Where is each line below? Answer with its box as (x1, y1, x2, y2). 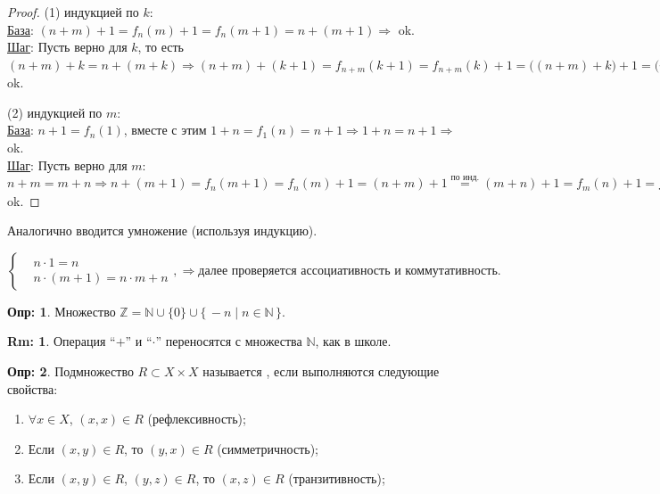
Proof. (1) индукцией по (7, 3, 139, 21)
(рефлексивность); (147, 409, 246, 428)
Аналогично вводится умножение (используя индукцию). (7, 221, 318, 240)
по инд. (450, 172, 480, 182)
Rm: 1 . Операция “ (7, 332, 116, 350)
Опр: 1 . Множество (7, 301, 116, 320)
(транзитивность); (288, 469, 385, 488)
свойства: (7, 379, 58, 398)
